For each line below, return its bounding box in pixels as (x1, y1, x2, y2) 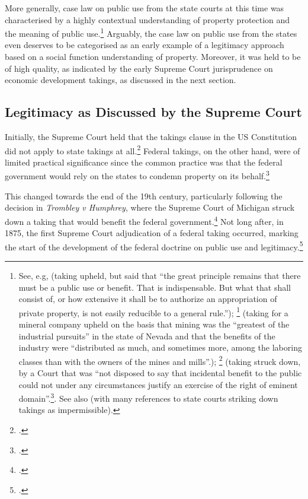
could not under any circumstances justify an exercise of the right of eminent (18, 378, 298, 390)
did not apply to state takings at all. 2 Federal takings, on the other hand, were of (5, 142, 300, 157)
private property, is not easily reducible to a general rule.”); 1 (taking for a (18, 304, 288, 319)
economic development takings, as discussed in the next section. (5, 74, 236, 86)
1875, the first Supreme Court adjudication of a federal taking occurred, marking (5, 227, 299, 239)
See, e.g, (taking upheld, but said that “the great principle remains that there (18, 269, 301, 281)
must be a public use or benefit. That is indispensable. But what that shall (18, 281, 291, 293)
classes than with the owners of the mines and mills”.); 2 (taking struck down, (18, 353, 301, 367)
